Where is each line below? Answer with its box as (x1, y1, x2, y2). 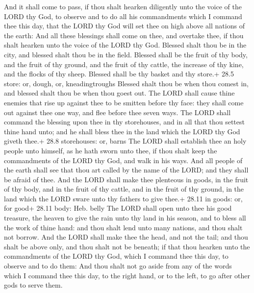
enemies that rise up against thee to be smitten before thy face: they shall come (4, 97, 244, 107)
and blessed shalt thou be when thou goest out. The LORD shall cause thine (4, 88, 235, 98)
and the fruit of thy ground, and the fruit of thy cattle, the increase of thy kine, (4, 59, 244, 69)
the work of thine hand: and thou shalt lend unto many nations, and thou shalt (4, 222, 243, 232)
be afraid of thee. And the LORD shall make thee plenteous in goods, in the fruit (4, 174, 249, 184)
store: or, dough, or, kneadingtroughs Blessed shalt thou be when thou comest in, (4, 78, 249, 88)
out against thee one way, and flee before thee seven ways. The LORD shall (4, 107, 231, 117)
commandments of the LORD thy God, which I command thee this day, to (4, 251, 229, 261)
